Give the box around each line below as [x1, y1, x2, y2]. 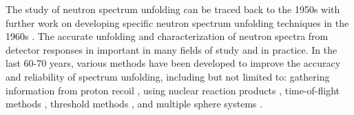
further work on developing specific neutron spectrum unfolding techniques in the [6, 15, 349, 30]
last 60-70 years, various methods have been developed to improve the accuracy [6, 56, 341, 70]
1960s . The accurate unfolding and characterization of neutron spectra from [6, 29, 329, 43]
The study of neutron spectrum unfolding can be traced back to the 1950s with [6, 2, 340, 16]
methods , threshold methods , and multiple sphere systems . [6, 96, 263, 111]
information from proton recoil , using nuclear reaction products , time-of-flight [6, 83, 340, 97]
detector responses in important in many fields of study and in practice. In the [6, 42, 337, 56]
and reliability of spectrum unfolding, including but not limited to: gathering [6, 69, 330, 83]
